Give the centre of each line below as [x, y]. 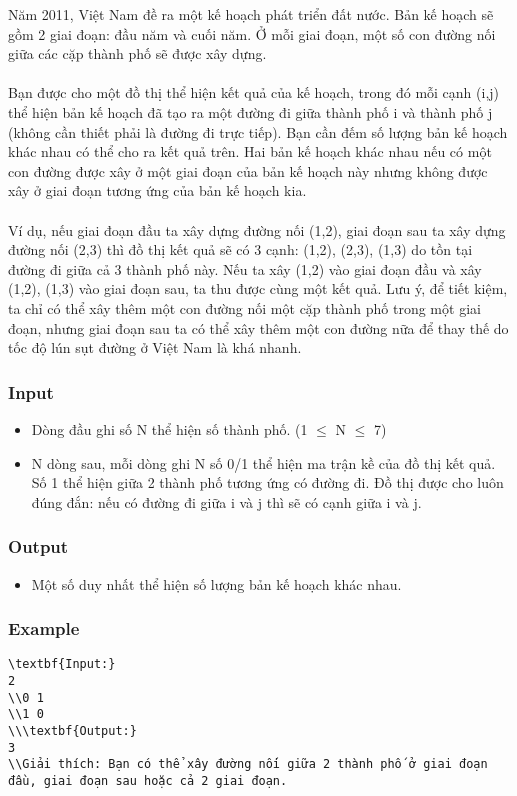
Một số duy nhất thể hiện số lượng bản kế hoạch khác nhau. [216, 583]
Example [44, 628]
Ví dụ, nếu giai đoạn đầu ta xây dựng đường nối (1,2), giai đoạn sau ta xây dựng [257, 229]
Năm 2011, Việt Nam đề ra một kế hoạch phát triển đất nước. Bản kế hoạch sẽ [251, 14]
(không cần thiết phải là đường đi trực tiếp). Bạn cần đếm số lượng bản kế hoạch [258, 131]
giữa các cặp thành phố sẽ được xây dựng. [137, 53]
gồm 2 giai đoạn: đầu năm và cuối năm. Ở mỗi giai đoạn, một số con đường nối [252, 33]
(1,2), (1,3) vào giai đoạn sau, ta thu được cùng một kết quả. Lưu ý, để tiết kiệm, [258, 288]
